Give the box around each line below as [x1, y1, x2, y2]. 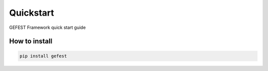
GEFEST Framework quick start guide [9, 24, 86, 30]
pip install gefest [19, 53, 67, 59]
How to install [9, 37, 53, 46]
